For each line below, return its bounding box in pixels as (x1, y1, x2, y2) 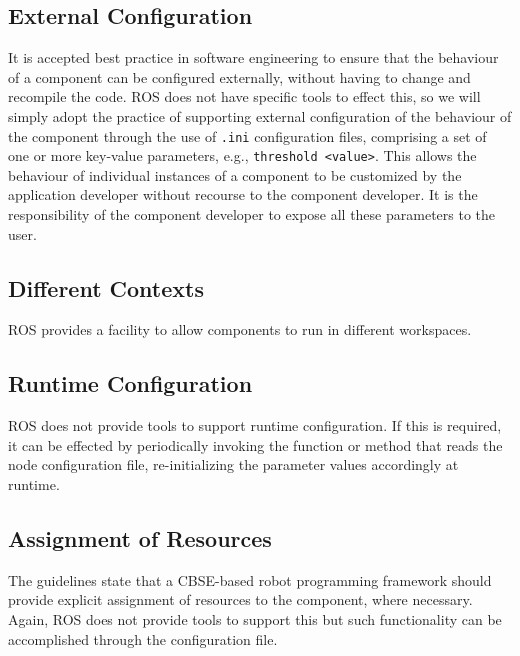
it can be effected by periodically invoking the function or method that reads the (8, 434, 503, 455)
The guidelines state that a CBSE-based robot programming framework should (8, 569, 492, 590)
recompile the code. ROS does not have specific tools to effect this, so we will (8, 86, 481, 107)
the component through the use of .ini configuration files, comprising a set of (8, 125, 487, 146)
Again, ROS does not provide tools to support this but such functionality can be (8, 609, 502, 630)
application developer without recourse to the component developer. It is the (8, 184, 478, 205)
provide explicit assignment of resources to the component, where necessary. (8, 589, 473, 610)
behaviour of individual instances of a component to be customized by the (8, 164, 462, 185)
